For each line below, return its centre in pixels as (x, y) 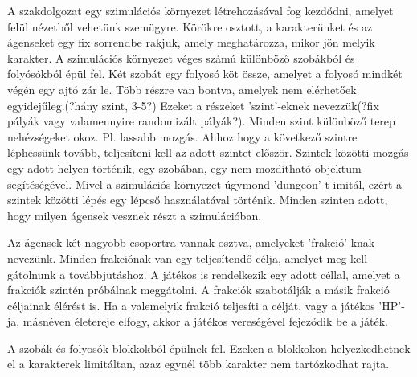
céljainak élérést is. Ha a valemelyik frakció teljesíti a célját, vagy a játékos (191, 305)
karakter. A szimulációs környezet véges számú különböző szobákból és (181, 57)
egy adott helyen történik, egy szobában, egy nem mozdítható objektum (184, 168)
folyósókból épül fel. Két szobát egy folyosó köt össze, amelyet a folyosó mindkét (205, 74)
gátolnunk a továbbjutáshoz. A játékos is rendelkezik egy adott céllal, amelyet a (204, 274)
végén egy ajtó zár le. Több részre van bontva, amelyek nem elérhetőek (182, 89)
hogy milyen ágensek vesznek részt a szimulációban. (135, 215)
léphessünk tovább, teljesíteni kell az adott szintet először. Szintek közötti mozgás (208, 152)
